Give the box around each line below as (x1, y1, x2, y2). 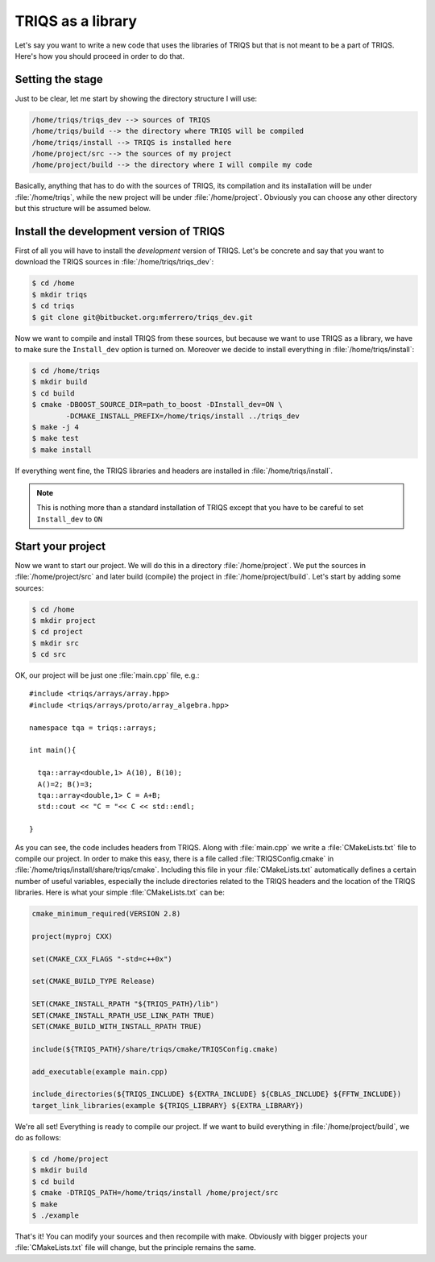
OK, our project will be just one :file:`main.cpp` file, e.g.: (14, 670, 200, 680)
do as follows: (14, 1133, 62, 1143)
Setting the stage (14, 73, 104, 86)
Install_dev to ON (36, 514, 103, 524)
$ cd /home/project (31, 1155, 109, 1164)
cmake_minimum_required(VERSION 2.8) (31, 909, 181, 919)
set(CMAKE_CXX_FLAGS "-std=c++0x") (31, 954, 172, 963)
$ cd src (31, 650, 67, 659)
